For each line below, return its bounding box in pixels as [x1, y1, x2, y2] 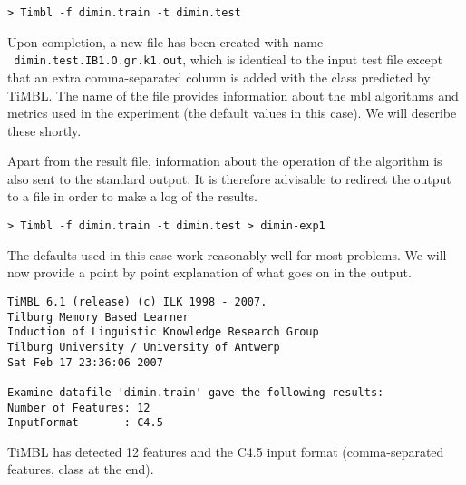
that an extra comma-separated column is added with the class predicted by [7, 67, 431, 86]
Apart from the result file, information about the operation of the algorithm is [7, 151, 442, 170]
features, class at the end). [7, 460, 154, 479]
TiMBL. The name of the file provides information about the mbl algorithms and [7, 85, 459, 104]
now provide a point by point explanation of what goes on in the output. [7, 263, 412, 282]
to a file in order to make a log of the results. [7, 187, 257, 206]
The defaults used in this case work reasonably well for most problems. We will [7, 245, 447, 264]
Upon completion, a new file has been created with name [7, 32, 324, 51]
